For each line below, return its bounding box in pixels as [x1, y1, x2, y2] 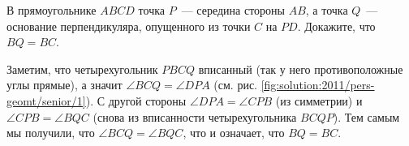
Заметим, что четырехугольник [6, 60, 158, 77]
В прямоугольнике [6, 2, 97, 18]
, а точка [305, 2, 348, 18]
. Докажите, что [297, 17, 376, 34]
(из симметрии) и [275, 92, 363, 109]
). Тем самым [333, 108, 400, 125]
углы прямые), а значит [6, 76, 123, 93]
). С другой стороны [85, 92, 187, 109]
